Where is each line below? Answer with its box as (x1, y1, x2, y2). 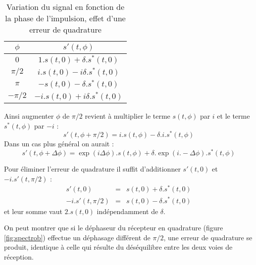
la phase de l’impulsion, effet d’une (5, 12, 126, 24)
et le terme (217, 111, 250, 121)
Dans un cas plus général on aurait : (4, 138, 114, 149)
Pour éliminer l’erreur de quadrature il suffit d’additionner (4, 164, 181, 174)
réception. (4, 251, 34, 262)
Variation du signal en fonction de (6, 1, 124, 12)
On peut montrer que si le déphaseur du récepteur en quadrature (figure (4, 222, 223, 233)
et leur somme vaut (4, 206, 62, 216)
